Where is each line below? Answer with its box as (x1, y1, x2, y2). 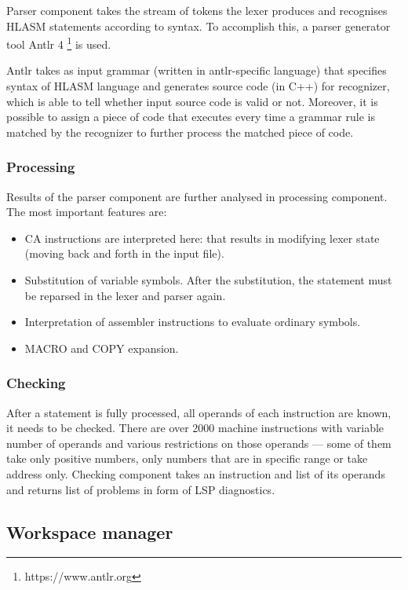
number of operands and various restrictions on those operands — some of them (6, 434, 392, 451)
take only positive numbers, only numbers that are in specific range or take (6, 450, 368, 467)
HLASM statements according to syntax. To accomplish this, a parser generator (6, 17, 391, 34)
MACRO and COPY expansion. (24, 339, 179, 356)
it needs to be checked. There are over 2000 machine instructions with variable (6, 420, 384, 436)
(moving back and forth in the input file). (24, 245, 224, 262)
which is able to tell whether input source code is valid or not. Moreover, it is (6, 93, 378, 109)
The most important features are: (6, 203, 167, 220)
